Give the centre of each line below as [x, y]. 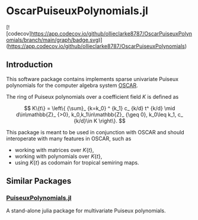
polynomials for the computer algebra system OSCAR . [72, 85]
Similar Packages [39, 181]
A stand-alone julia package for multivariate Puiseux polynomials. [86, 211]
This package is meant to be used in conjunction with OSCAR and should [95, 132]
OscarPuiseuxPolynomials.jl [77, 11]
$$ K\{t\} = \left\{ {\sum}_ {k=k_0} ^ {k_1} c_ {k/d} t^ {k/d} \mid [100, 108]
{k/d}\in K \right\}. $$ [100, 121]
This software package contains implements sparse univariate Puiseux [92, 79]
